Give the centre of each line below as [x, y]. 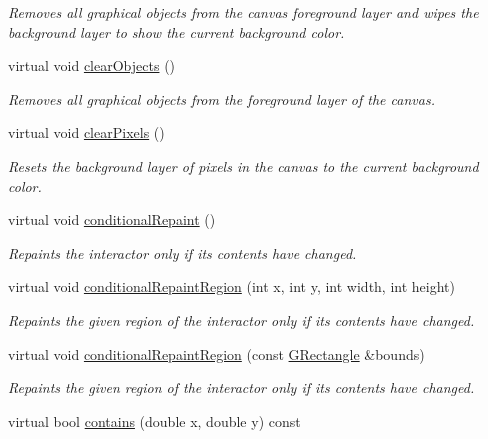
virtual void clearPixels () [86, 132]
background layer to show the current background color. [176, 31]
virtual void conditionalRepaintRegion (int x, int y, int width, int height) [231, 286]
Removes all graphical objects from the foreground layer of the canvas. [221, 98]
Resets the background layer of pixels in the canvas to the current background [243, 165]
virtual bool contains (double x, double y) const [154, 420]
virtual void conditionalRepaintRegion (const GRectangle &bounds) [216, 353]
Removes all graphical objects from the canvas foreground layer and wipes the [243, 12]
